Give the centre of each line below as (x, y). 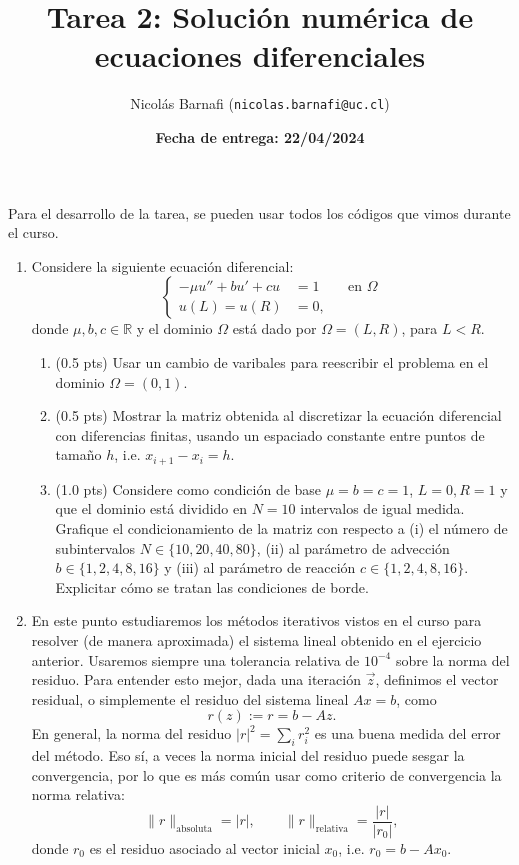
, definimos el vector (437, 679)
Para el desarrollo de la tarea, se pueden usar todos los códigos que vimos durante (259, 212)
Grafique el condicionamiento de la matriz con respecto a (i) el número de (281, 527)
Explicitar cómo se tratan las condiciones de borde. (212, 586)
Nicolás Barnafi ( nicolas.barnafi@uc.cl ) (260, 103)
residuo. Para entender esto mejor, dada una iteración (196, 679)
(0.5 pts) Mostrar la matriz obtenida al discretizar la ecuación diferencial (278, 415)
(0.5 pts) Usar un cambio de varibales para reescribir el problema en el (272, 361)
